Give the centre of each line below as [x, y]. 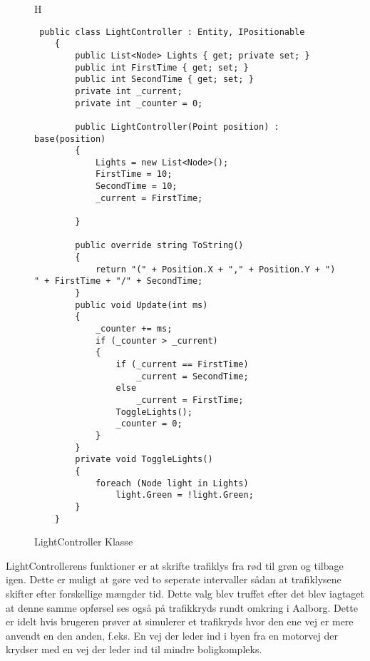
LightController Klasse [84, 542]
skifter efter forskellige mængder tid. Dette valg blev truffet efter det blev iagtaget [185, 593]
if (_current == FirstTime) [182, 364]
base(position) [70, 139]
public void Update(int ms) [142, 305]
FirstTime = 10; [134, 174]
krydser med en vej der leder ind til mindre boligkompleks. [134, 649]
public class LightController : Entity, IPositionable [172, 32]
